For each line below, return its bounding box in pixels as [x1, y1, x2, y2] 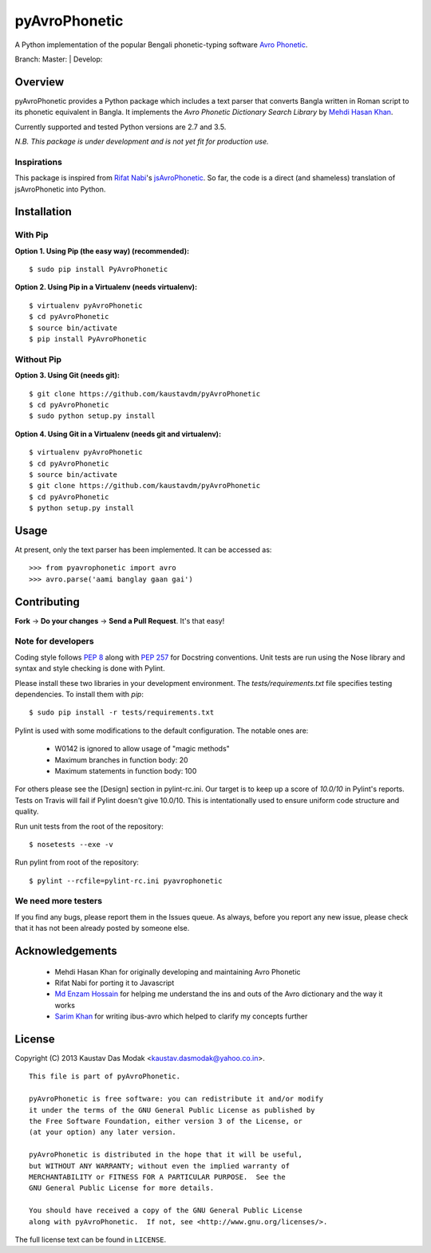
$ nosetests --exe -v [29, 840, 113, 849]
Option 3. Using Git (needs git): [14, 371, 120, 380]
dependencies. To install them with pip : [14, 690, 144, 699]
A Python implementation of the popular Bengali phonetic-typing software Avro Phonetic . [14, 40, 308, 49]
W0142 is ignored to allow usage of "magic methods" [54, 744, 231, 754]
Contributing [14, 595, 80, 609]
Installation [14, 205, 72, 219]
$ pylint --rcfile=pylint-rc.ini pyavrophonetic [29, 876, 223, 885]
